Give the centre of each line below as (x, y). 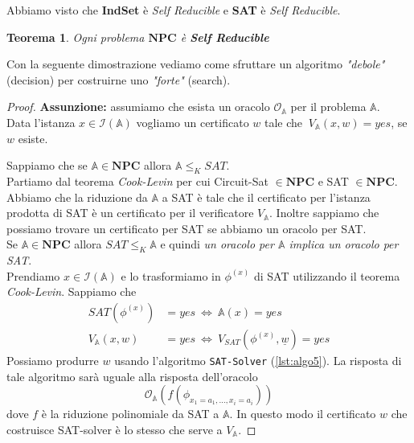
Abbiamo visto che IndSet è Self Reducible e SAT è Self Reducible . (174, 10)
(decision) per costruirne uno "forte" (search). (119, 79)
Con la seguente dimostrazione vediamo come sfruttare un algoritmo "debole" (196, 64)
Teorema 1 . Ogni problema (76, 37)
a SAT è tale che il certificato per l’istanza (266, 197)
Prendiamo (33, 275)
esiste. (33, 138)
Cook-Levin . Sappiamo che (72, 291)
